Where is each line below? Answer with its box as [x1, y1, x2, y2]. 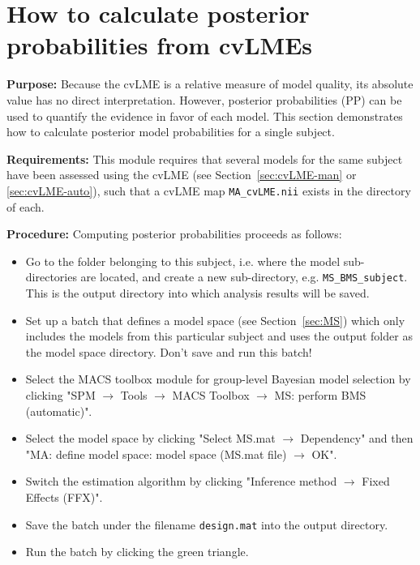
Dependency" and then [300, 430, 414, 447]
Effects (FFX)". [25, 488, 103, 505]
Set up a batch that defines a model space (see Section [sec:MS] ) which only [25, 311, 405, 328]
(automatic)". [25, 402, 92, 419]
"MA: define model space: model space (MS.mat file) [25, 445, 287, 462]
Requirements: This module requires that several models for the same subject [6, 150, 403, 167]
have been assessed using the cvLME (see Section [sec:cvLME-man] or [6, 166, 357, 183]
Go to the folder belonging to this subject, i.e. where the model [25, 252, 341, 269]
